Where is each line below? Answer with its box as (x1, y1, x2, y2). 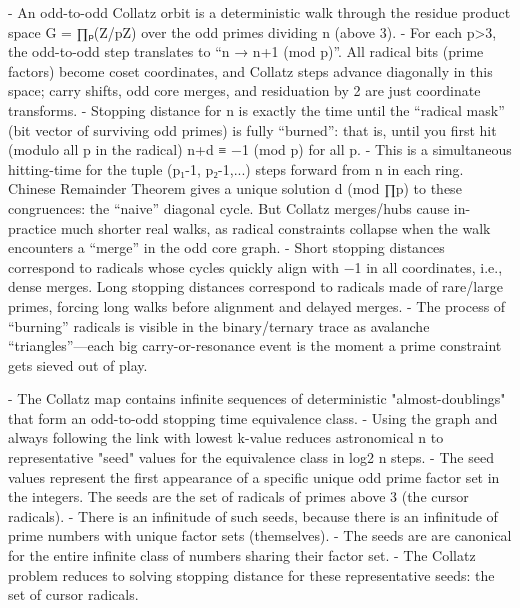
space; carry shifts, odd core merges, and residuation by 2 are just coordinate (8, 80, 481, 101)
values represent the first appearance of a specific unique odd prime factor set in (8, 466, 500, 487)
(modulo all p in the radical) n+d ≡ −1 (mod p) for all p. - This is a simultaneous (8, 139, 512, 160)
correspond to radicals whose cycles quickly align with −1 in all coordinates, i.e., (8, 256, 503, 277)
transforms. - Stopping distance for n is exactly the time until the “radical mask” (8, 99, 505, 120)
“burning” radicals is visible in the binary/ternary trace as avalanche (8, 315, 430, 336)
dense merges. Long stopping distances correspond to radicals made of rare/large (8, 276, 503, 297)
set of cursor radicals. (8, 584, 139, 605)
